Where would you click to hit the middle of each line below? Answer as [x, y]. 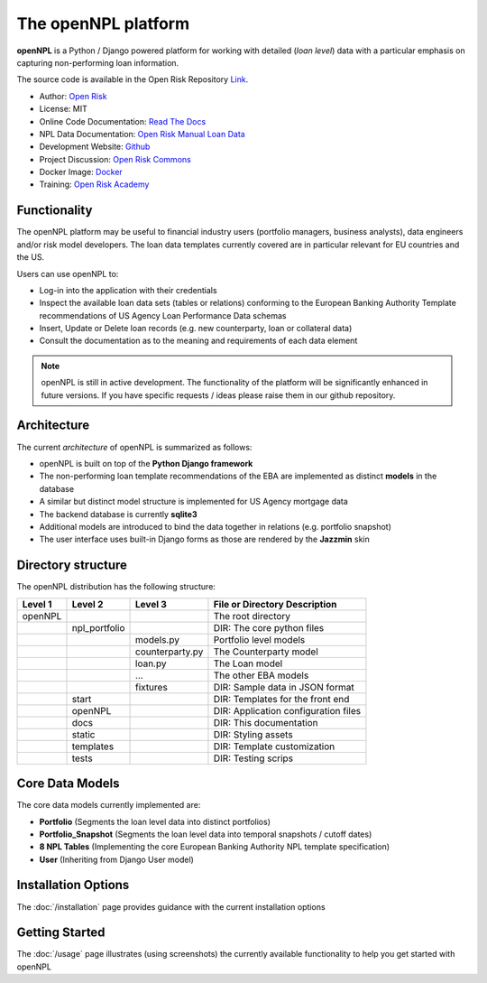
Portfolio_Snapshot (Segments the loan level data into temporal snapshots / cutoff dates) [206, 834]
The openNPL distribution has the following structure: [116, 587]
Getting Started [61, 933]
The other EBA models [261, 675]
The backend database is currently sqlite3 [118, 514]
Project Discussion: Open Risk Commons [115, 159]
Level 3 [151, 604]
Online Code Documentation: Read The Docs [123, 121]
